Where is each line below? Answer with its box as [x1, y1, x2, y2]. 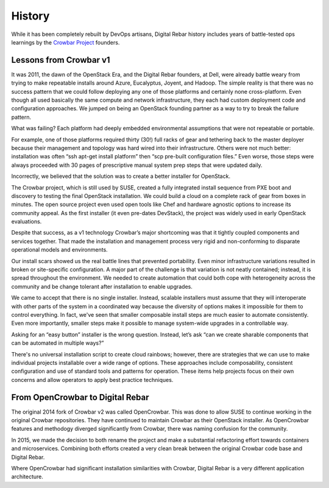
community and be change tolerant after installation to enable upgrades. [11, 283, 193, 290]
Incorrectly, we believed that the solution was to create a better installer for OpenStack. [11, 172, 231, 180]
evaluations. [11, 218, 42, 225]
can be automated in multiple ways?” [11, 339, 104, 347]
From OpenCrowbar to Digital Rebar [11, 392, 149, 402]
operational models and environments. [11, 246, 108, 253]
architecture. [11, 473, 44, 481]
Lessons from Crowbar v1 [11, 55, 110, 65]
